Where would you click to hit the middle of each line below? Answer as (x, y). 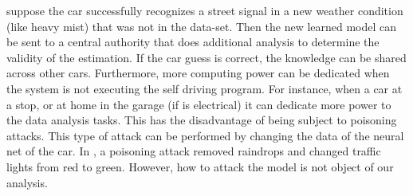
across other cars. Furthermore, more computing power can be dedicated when (198, 73)
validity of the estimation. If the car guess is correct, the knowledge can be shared (206, 57)
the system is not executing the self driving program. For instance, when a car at (205, 88)
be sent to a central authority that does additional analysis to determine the (193, 42)
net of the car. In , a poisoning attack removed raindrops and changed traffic (194, 151)
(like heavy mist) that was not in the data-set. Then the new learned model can (202, 26)
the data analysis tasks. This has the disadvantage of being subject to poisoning (202, 120)
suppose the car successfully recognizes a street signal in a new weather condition (205, 10)
